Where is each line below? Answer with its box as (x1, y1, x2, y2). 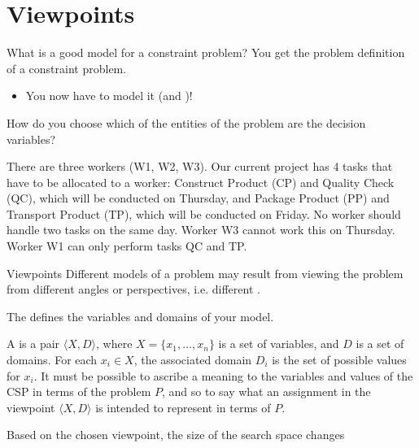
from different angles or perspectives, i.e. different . (7, 281, 260, 298)
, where (96, 335, 133, 352)
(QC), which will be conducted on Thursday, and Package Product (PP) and (7, 189, 390, 207)
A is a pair (7, 335, 60, 352)
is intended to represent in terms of (95, 398, 271, 415)
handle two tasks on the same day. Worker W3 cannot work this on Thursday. (7, 221, 395, 238)
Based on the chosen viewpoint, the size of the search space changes (7, 426, 345, 443)
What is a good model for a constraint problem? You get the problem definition (7, 44, 405, 61)
